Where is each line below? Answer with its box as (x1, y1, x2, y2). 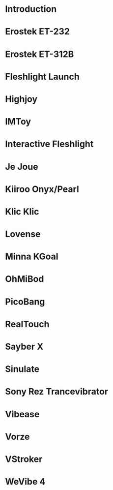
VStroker (5, 454, 43, 464)
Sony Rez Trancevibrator (5, 386, 109, 397)
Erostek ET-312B (5, 48, 74, 60)
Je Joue (5, 161, 38, 172)
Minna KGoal (5, 251, 58, 262)
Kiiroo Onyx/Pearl (5, 184, 80, 195)
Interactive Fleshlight (5, 139, 94, 150)
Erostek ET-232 (5, 26, 70, 37)
